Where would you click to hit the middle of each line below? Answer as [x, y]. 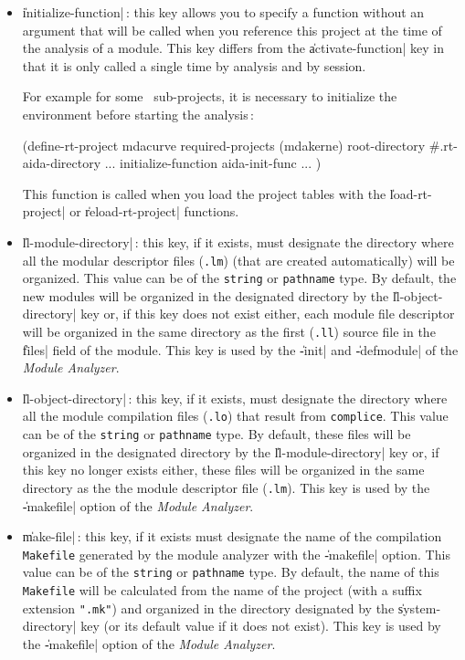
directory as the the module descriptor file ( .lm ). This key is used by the [226, 487]
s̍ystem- [419, 608]
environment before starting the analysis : [138, 114]
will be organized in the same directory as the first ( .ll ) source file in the [229, 332]
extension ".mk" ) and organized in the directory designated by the [208, 608]
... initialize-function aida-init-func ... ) [213, 163]
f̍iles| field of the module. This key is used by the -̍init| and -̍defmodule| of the [240, 349]
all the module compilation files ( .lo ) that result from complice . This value [235, 416]
